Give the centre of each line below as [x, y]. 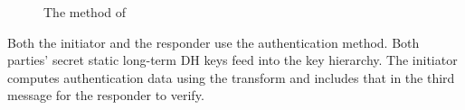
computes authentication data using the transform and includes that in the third [231, 77]
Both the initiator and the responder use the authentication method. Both [214, 42]
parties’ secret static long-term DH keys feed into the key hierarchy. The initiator [232, 60]
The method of [85, 12]
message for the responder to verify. [106, 95]
